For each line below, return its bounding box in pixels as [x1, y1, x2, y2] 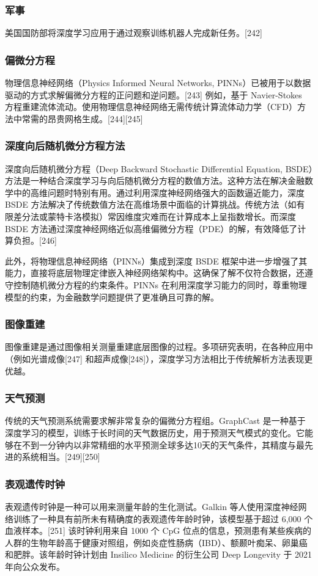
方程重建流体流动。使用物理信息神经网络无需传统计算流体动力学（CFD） [5, 100, 297, 113]
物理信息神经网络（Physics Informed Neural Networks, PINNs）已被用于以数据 [5, 76, 311, 89]
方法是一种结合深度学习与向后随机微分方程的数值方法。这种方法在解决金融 [5, 174, 305, 187]
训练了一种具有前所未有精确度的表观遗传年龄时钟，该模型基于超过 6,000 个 [13, 512, 313, 525]
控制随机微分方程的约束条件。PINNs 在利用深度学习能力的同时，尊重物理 [13, 278, 307, 291]
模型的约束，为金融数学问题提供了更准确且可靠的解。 [5, 290, 219, 303]
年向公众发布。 [5, 560, 65, 572]
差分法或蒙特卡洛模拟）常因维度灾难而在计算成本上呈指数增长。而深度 [13, 210, 296, 222]
